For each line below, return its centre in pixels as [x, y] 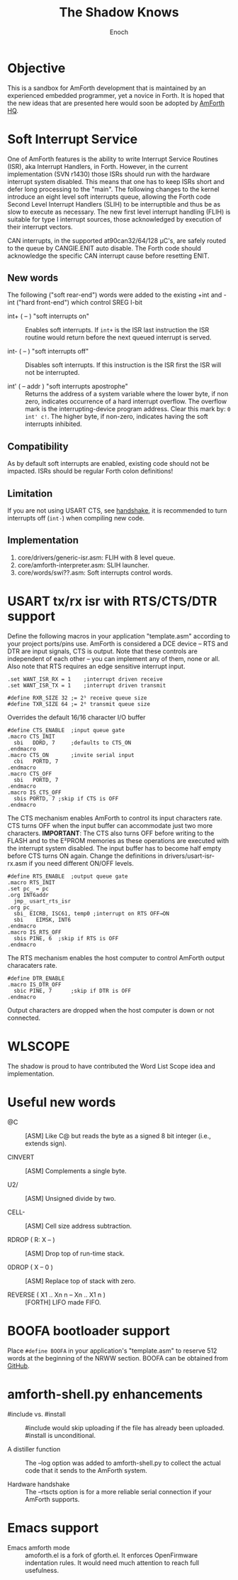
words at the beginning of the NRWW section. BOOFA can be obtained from [118, 1358]
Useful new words [62, 1102]
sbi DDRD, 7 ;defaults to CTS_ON [73, 743]
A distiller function [34, 1449]
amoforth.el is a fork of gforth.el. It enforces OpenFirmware [112, 1555]
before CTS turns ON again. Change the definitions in [85, 856]
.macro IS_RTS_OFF [34, 932]
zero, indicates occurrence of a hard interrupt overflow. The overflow [126, 401]
